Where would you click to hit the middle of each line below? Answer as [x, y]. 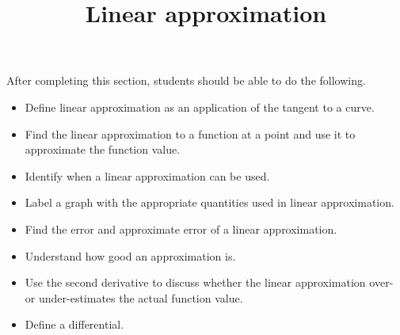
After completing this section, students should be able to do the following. [186, 80]
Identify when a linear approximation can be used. [147, 175]
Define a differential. [74, 324]
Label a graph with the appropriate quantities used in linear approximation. [210, 202]
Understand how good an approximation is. [130, 255]
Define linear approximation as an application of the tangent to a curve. [200, 107]
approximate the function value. [103, 149]
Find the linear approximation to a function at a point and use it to [190, 133]
